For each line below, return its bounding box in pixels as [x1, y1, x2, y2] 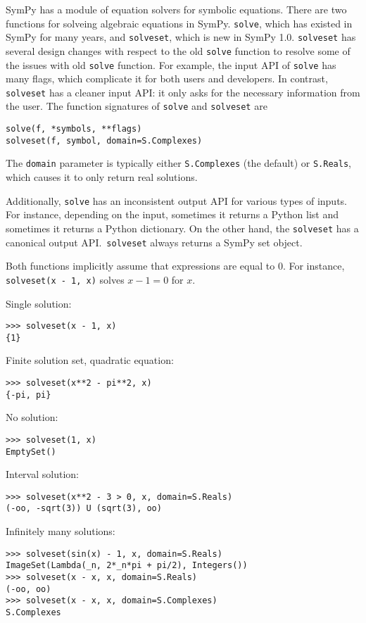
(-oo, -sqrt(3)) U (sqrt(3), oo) [6, 503, 162, 514]
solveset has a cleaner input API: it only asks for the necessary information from [6, 84, 360, 99]
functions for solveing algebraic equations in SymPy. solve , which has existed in [6, 15, 353, 30]
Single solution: [6, 296, 72, 310]
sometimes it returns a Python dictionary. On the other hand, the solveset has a [6, 220, 359, 235]
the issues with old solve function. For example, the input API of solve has [6, 57, 336, 72]
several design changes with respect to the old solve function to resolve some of [6, 43, 351, 58]
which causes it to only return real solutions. [6, 170, 198, 184]
